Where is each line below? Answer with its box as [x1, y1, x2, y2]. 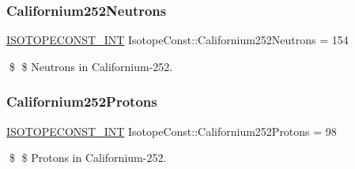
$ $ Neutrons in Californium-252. [9, 58, 173, 74]
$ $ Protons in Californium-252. [9, 149, 167, 166]
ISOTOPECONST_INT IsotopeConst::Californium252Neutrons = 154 [6, 32, 349, 48]
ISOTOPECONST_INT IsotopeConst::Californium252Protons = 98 [6, 122, 337, 139]
